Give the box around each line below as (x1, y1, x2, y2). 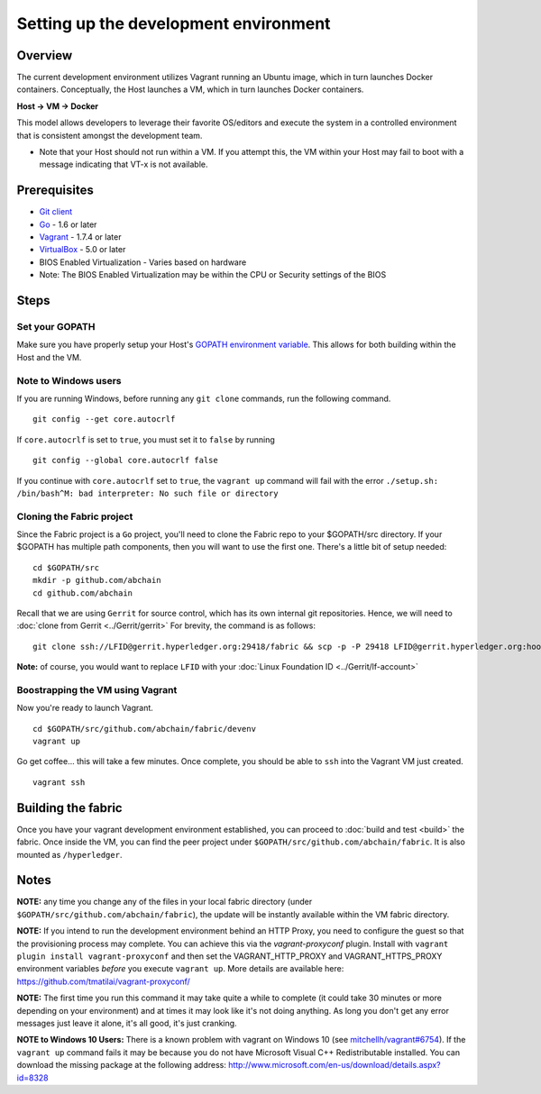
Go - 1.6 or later (39, 219, 97, 230)
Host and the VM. (16, 351, 82, 362)
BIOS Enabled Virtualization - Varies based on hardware (39, 257, 247, 268)
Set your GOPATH (16, 321, 96, 333)
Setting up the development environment (16, 14, 331, 33)
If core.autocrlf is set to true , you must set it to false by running (16, 433, 275, 445)
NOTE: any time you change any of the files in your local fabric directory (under (16, 897, 313, 907)
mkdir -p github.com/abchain (32, 575, 161, 586)
